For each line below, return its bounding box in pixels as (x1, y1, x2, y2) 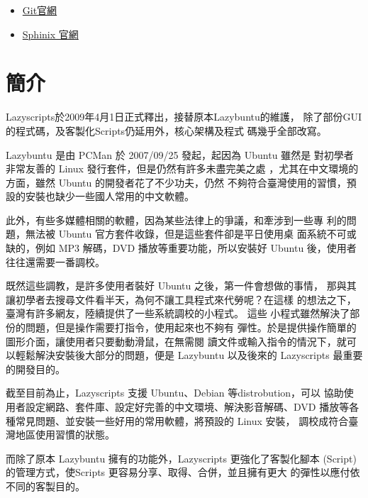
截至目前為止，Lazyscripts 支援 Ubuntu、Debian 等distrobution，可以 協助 (6, 385, 344, 400)
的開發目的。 (6, 361, 65, 376)
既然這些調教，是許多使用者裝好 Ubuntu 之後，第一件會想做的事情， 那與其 (6, 278, 357, 293)
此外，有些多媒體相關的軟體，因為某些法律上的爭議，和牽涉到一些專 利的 (6, 212, 347, 227)
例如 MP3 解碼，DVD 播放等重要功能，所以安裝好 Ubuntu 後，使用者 (35, 240, 357, 255)
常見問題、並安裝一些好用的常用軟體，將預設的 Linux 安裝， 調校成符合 (15, 413, 349, 428)
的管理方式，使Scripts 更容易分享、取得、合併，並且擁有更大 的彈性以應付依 (6, 465, 360, 480)
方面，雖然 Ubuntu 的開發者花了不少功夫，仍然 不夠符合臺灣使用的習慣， (6, 175, 347, 189)
